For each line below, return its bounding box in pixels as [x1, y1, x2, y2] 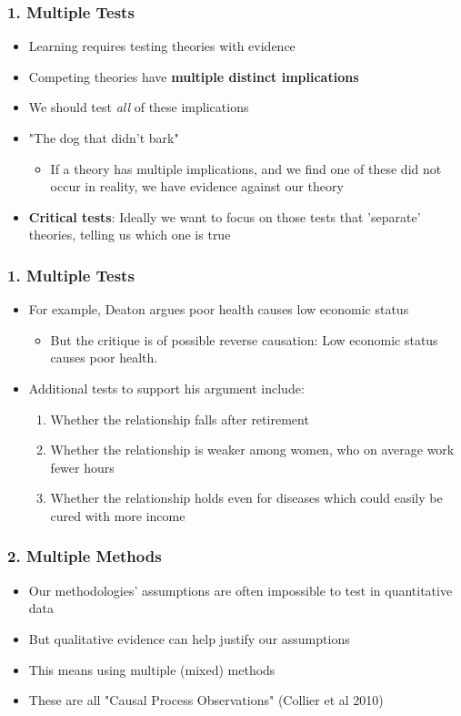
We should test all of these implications [28, 97, 249, 117]
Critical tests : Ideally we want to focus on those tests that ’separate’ [28, 207, 421, 226]
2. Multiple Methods [7, 545, 162, 568]
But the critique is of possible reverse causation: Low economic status [50, 330, 438, 349]
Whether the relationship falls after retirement [50, 409, 309, 428]
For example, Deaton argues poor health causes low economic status [28, 300, 409, 319]
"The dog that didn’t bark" [28, 128, 179, 147]
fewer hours [50, 457, 115, 476]
